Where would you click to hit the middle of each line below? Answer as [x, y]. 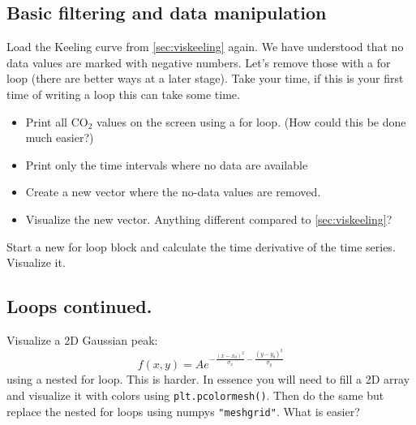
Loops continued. [79, 306]
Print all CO [57, 121]
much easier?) [60, 137]
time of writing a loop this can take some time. [123, 94]
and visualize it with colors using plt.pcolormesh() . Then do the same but [195, 395]
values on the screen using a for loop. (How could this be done [251, 121]
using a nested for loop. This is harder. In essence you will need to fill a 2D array [208, 379]
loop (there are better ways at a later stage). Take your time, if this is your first [205, 78]
